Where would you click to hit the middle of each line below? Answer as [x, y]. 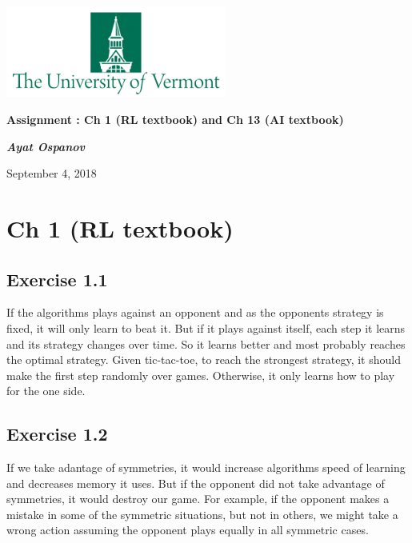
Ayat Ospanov [46, 146]
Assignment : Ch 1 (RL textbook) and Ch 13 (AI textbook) [175, 119]
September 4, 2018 [52, 173]
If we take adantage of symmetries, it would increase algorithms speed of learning [206, 467]
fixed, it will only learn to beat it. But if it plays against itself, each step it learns [206, 327]
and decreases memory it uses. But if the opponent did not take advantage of [196, 483]
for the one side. [46, 391]
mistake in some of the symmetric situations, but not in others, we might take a [202, 514]
